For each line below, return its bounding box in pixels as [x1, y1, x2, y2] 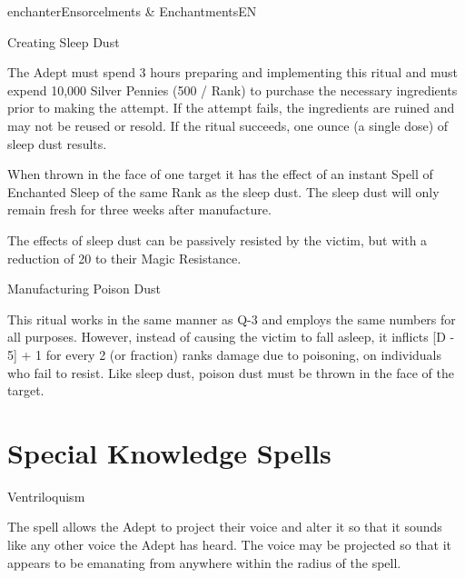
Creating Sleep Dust [7, 32, 120, 51]
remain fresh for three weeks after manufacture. [7, 200, 272, 219]
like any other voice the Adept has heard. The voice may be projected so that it [7, 535, 452, 553]
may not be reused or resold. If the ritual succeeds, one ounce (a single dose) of [7, 115, 449, 135]
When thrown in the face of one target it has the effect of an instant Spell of [7, 164, 433, 184]
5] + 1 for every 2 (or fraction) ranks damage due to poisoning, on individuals [7, 344, 442, 364]
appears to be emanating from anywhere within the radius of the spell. [7, 553, 401, 572]
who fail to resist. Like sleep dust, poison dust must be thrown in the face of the [7, 363, 454, 382]
